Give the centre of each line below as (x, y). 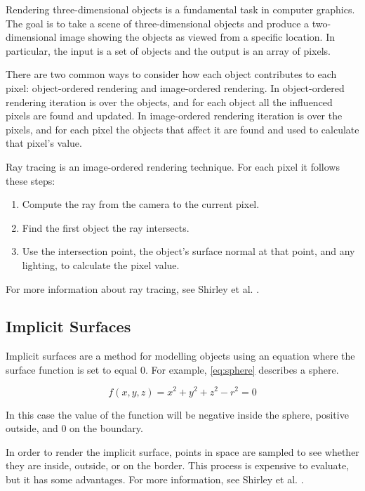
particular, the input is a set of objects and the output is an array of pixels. (168, 50)
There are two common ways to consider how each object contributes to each (171, 74)
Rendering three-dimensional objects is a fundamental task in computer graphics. (180, 9)
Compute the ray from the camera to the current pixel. (141, 204)
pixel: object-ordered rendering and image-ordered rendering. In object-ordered (175, 87)
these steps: (31, 180)
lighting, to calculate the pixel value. (101, 264)
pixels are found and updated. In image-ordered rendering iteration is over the (174, 116)
